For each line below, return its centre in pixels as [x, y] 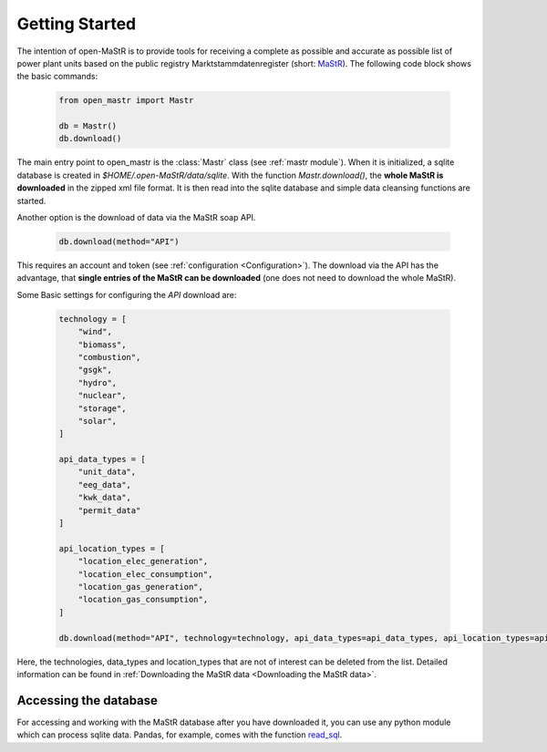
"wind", [95, 332]
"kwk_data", [105, 498]
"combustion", [109, 357]
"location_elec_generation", [143, 561]
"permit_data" [109, 510]
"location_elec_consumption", [145, 574]
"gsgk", [95, 370]
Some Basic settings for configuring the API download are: [127, 294]
